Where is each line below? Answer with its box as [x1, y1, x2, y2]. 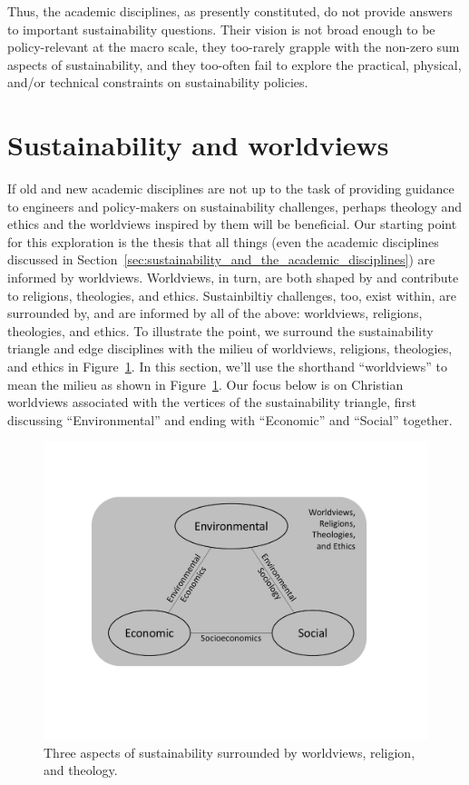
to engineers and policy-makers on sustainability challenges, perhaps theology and [7, 196, 463, 215]
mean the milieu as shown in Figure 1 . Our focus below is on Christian [7, 374, 404, 393]
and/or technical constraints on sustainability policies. [7, 73, 308, 92]
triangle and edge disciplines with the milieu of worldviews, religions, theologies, [7, 339, 453, 358]
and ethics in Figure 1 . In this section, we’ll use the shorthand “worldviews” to [7, 357, 447, 376]
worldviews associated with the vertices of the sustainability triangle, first [7, 392, 417, 412]
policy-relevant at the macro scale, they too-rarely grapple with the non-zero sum [7, 37, 460, 56]
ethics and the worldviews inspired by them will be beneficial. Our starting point [7, 214, 457, 234]
